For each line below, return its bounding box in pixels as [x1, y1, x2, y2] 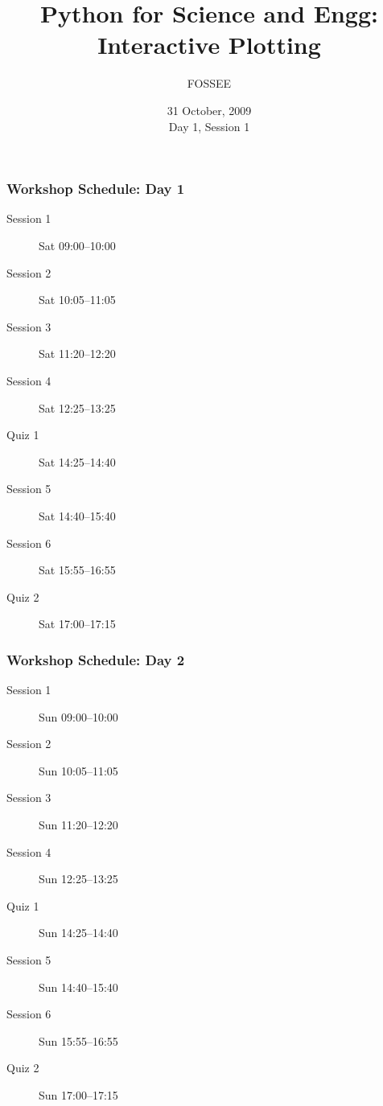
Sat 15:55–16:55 [39, 561, 116, 578]
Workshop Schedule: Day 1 [6, 179, 185, 199]
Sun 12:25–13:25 [39, 870, 118, 887]
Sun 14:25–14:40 [39, 924, 118, 941]
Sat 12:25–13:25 [39, 399, 116, 416]
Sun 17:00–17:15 [39, 1087, 118, 1104]
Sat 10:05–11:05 [39, 291, 116, 308]
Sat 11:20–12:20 [39, 345, 116, 362]
